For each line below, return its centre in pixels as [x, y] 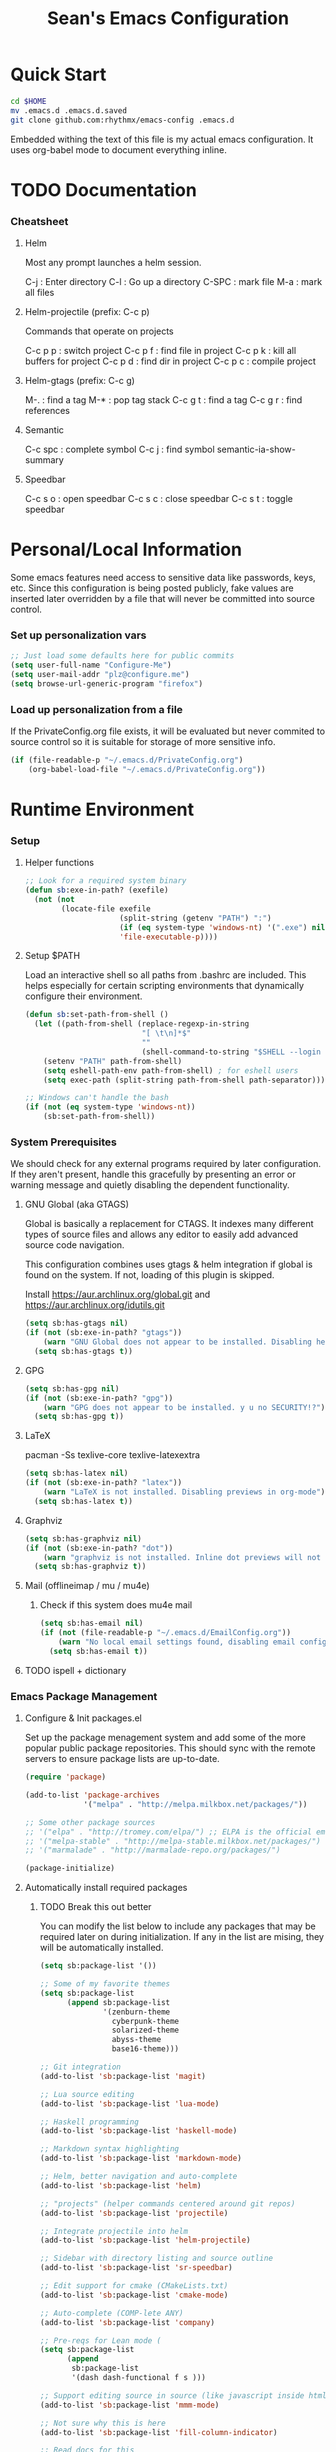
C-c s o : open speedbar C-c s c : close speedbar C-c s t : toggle [158, 499]
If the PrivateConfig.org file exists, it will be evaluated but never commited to [168, 731]
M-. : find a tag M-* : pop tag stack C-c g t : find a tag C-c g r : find [163, 400]
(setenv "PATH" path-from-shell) [113, 1061]
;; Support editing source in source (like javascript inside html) [185, 2395]
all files [39, 293]
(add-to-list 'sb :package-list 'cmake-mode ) [134, 2295]
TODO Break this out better [95, 1907]
